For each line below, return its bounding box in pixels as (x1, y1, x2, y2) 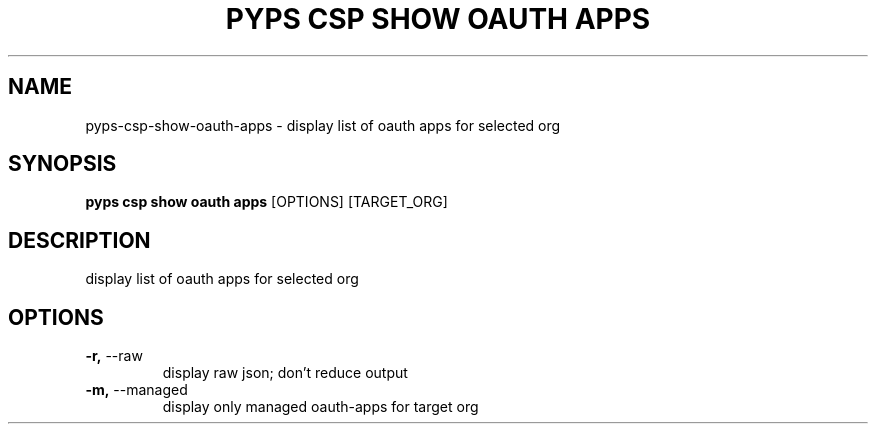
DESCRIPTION (8, 227, 151, 253)
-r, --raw (85, 347, 143, 365)
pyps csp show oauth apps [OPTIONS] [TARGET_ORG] (85, 193, 448, 211)
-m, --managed (85, 381, 188, 399)
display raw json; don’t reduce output (162, 364, 408, 382)
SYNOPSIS (8, 151, 117, 177)
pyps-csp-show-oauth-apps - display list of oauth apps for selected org (85, 116, 561, 134)
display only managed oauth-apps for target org (162, 398, 479, 416)
